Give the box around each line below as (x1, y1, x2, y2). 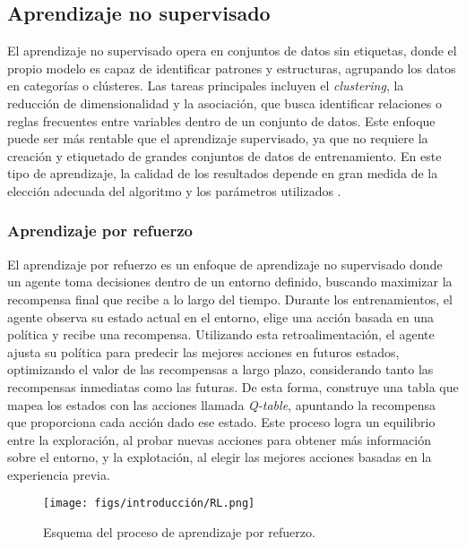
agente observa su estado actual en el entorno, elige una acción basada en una (7, 307, 434, 326)
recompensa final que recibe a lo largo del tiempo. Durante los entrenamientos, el (7, 289, 453, 308)
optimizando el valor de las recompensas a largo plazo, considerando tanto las (7, 360, 434, 379)
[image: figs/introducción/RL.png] (43, 497, 255, 510)
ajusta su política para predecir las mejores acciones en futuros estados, (7, 342, 400, 361)
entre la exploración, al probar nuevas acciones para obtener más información (7, 430, 432, 449)
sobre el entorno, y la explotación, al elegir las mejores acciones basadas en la (7, 448, 432, 466)
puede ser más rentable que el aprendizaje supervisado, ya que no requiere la (7, 129, 428, 148)
